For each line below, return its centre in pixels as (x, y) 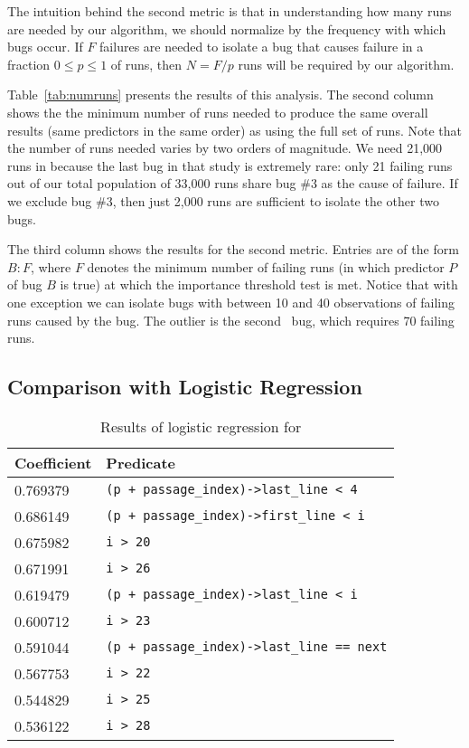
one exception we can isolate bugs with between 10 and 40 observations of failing (231, 302)
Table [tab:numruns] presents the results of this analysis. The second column (220, 95)
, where (51, 266)
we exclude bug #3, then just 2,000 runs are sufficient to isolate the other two (223, 200)
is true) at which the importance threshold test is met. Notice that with (259, 284)
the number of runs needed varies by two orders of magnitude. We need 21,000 (225, 148)
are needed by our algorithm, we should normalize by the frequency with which (227, 28)
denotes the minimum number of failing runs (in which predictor (266, 266)
